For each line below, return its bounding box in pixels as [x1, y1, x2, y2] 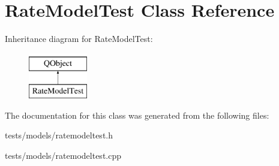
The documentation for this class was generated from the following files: [5, 108, 269, 121]
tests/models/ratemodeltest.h [5, 129, 113, 141]
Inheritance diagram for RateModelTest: [5, 32, 153, 45]
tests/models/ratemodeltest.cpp [5, 149, 121, 162]
